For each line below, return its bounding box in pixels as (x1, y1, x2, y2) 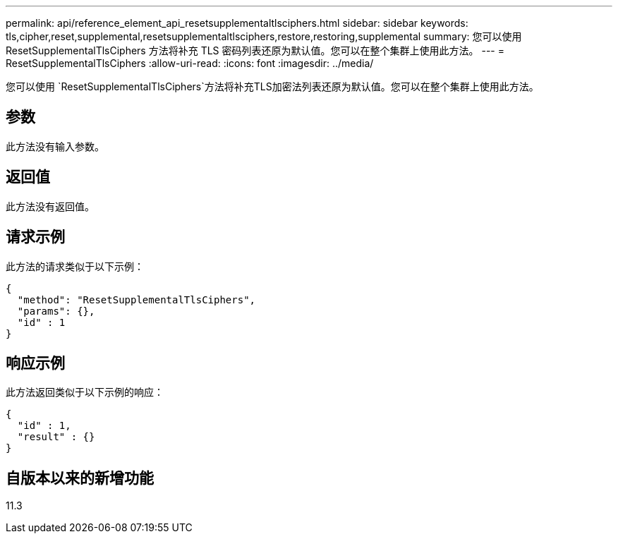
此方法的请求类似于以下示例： (6, 260, 144, 272)
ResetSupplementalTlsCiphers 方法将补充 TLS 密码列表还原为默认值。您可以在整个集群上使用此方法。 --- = (6, 44, 504, 56)
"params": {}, (17, 305, 95, 317)
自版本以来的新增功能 (6, 468, 154, 487)
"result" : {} (17, 431, 95, 443)
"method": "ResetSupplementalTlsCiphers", (17, 293, 256, 305)
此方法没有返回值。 (6, 200, 95, 212)
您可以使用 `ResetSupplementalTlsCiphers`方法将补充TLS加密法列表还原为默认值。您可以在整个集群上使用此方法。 (6, 80, 539, 92)
